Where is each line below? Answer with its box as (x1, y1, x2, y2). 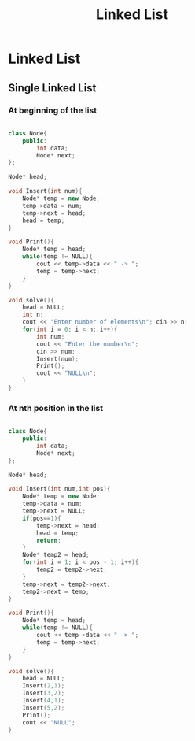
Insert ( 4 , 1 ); (22, 697, 65, 705)
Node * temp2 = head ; (22, 551, 90, 559)
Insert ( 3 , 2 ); (22, 689, 65, 698)
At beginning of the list (8, 105, 97, 116)
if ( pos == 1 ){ (22, 514, 61, 522)
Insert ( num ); (36, 354, 79, 363)
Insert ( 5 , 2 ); (22, 703, 65, 712)
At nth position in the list (8, 402, 104, 413)
